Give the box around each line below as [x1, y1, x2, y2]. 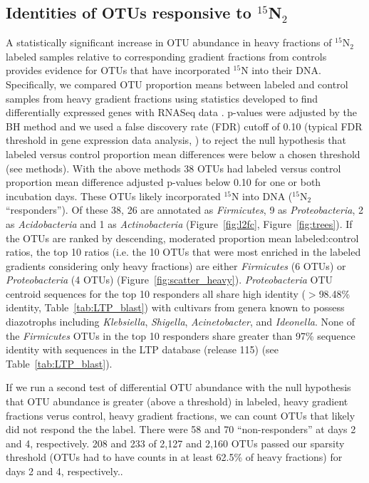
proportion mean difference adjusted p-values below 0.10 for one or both [6, 175, 321, 189]
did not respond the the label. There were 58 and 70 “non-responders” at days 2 [6, 422, 356, 437]
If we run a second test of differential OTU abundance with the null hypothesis [6, 380, 351, 395]
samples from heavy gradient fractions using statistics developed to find [6, 90, 318, 105]
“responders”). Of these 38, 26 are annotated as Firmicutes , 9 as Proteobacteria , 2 [6, 202, 363, 217]
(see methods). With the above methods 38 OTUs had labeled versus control [6, 160, 341, 175]
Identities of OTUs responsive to [6, 1, 251, 24]
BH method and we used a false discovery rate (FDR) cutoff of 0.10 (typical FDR [6, 118, 363, 133]
